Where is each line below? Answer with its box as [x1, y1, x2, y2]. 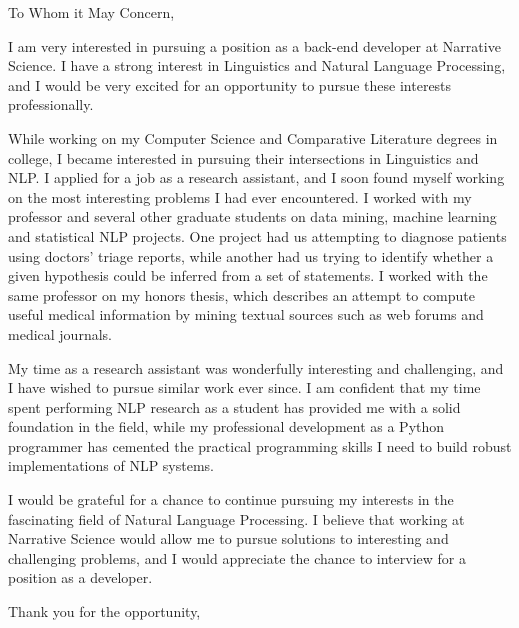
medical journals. [8, 323, 112, 344]
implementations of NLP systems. [8, 455, 215, 476]
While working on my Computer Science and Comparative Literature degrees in [8, 127, 498, 148]
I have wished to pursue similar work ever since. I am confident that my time [8, 377, 481, 398]
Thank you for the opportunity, [8, 601, 201, 622]
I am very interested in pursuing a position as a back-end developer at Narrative [8, 35, 501, 56]
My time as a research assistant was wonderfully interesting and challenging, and [8, 357, 504, 378]
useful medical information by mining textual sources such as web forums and [8, 304, 484, 325]
